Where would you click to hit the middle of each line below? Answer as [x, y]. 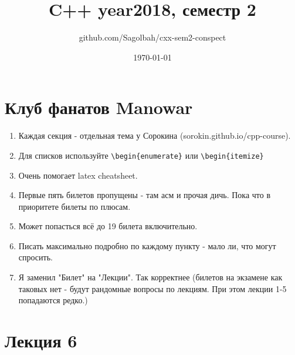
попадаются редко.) [53, 300]
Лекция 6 [41, 341]
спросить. [35, 257]
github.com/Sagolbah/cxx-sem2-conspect [152, 37]
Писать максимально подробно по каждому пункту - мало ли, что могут [147, 245]
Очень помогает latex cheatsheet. [78, 175]
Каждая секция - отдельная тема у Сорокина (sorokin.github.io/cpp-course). [155, 135]
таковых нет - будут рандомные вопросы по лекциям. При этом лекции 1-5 [152, 288]
